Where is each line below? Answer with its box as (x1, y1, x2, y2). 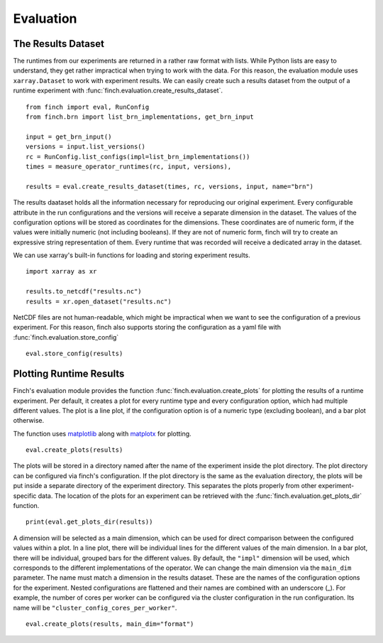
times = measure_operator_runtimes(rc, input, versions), (26, 162, 232, 171)
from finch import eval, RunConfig (26, 103, 150, 111)
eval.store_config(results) (26, 350, 123, 358)
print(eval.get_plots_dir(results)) (26, 518, 153, 526)
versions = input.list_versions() (26, 143, 145, 151)
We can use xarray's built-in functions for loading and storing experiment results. (13, 251, 251, 259)
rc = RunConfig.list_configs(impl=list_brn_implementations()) (26, 153, 250, 161)
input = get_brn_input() (26, 132, 112, 141)
